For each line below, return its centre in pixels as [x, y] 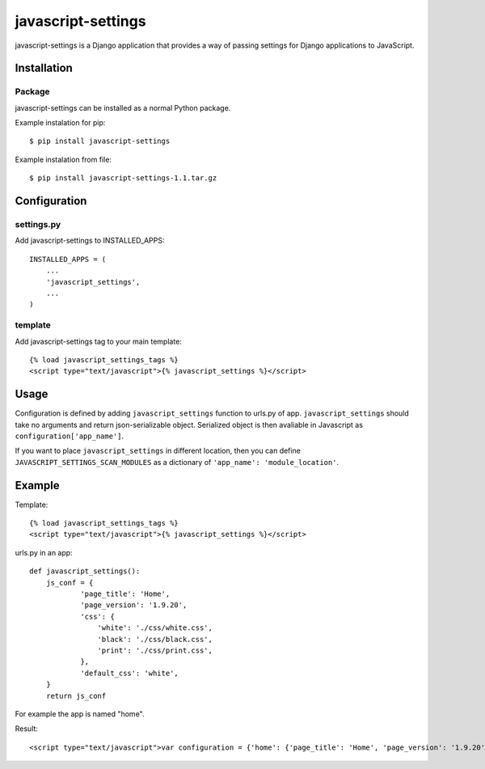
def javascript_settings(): [85, 571]
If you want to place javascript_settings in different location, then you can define [158, 451]
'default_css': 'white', [130, 673]
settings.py [38, 225]
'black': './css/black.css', [155, 639]
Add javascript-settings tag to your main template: [98, 341]
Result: [26, 729]
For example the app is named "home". [80, 714]
